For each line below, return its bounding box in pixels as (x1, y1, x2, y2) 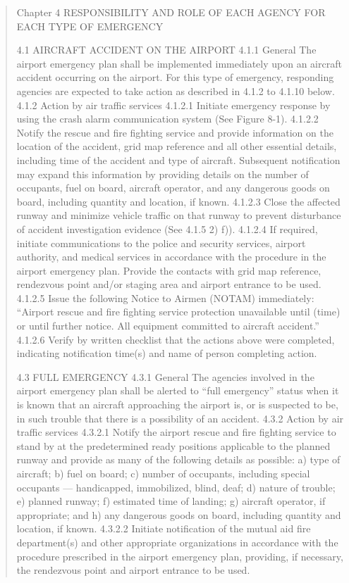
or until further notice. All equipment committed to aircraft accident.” (16, 318, 319, 333)
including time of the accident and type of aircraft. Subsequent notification (16, 152, 341, 167)
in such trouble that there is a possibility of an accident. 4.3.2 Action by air (16, 410, 344, 425)
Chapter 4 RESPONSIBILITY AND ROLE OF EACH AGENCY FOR (16, 5, 326, 19)
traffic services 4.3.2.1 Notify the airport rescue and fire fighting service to (16, 425, 336, 439)
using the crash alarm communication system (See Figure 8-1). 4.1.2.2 (16, 111, 319, 126)
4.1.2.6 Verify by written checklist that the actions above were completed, (16, 332, 335, 346)
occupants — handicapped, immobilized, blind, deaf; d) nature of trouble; (16, 479, 336, 494)
